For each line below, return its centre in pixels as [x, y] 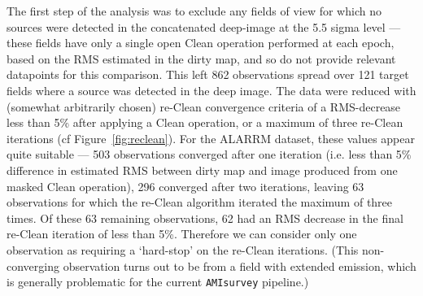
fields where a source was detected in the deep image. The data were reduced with [211, 90]
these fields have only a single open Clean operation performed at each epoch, [201, 43]
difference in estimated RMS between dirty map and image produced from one [202, 170]
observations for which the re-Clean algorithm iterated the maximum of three [200, 202]
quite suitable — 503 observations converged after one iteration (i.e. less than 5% [209, 154]
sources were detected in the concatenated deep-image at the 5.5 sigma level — [204, 26]
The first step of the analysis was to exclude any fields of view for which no [194, 11]
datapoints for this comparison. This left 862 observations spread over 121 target [208, 74]
